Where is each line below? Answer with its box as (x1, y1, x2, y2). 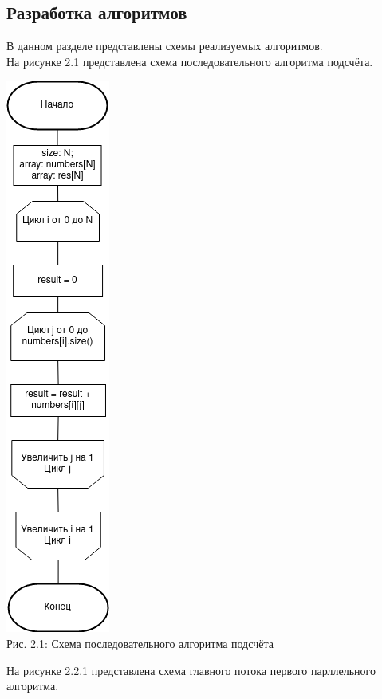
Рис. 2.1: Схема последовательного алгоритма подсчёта (6, 634, 274, 651)
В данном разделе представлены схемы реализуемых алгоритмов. (6, 37, 323, 54)
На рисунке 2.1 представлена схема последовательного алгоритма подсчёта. (6, 53, 373, 69)
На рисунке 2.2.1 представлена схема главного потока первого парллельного (6, 662, 376, 678)
